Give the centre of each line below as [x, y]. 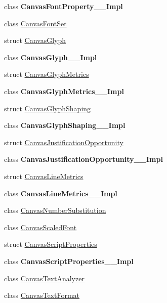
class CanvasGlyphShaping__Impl [65, 125]
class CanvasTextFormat [42, 295]
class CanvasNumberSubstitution [55, 210]
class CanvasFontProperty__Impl [64, 6]
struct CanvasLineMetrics [44, 176]
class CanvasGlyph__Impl [51, 57]
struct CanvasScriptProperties [51, 244]
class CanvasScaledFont [40, 227]
